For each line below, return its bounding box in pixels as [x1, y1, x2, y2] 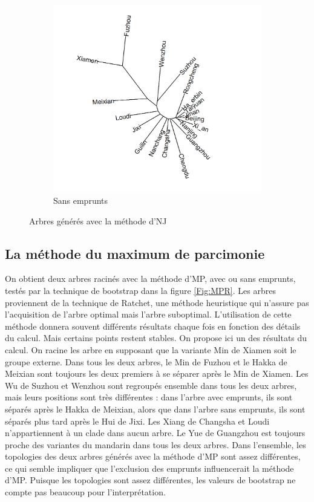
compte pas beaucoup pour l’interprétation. [5, 486, 166, 498]
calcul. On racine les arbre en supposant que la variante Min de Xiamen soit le [5, 343, 296, 356]
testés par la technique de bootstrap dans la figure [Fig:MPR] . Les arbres [5, 284, 276, 296]
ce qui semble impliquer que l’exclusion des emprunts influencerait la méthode [5, 461, 294, 474]
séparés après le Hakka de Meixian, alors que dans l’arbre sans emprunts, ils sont [5, 402, 306, 415]
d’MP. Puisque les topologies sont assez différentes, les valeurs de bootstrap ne [5, 474, 296, 486]
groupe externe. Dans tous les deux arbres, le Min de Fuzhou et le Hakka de [5, 355, 287, 368]
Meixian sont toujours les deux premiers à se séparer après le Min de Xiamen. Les [5, 367, 309, 380]
